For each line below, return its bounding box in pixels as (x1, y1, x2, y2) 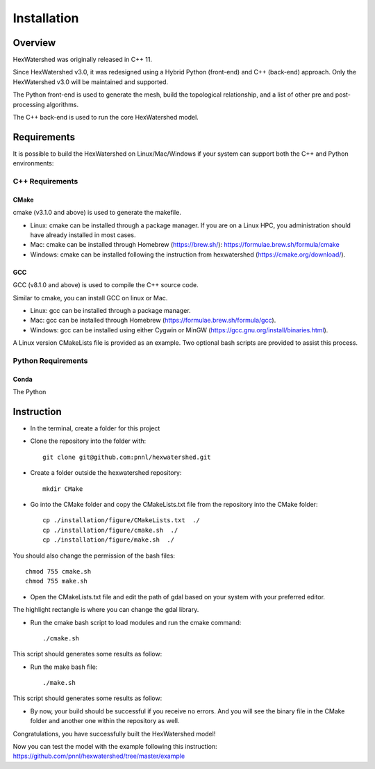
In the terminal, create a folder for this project (30, 424, 160, 432)
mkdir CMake (42, 485, 83, 493)
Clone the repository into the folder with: (30, 437, 147, 445)
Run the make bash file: (30, 663, 98, 671)
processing (12, 100, 45, 108)
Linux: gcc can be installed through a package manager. (30, 307, 191, 314)
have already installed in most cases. (30, 231, 136, 239)
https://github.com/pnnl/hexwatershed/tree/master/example (12, 752, 185, 761)
